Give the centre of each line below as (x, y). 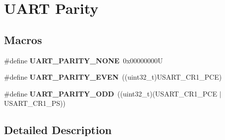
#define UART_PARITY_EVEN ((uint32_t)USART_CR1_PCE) (113, 77)
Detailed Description (58, 130)
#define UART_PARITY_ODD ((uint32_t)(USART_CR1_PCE (111, 93)
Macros (23, 39)
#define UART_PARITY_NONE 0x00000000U (84, 60)
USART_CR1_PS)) (35, 103)
